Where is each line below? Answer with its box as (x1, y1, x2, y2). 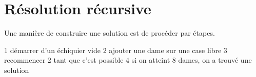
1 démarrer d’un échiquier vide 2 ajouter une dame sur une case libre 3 (4, 44, 227, 55)
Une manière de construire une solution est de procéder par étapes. (4, 28, 215, 38)
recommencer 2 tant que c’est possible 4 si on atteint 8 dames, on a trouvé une (4, 55, 252, 65)
